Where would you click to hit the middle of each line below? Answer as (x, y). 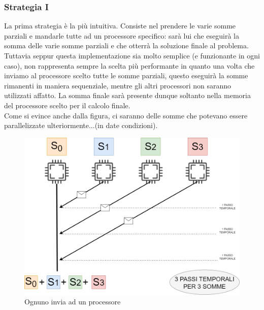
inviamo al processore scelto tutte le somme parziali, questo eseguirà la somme (126, 75)
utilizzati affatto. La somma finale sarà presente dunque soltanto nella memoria (127, 95)
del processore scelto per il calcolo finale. (67, 105)
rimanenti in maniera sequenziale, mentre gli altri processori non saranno (118, 85)
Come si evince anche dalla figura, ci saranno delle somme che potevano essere (126, 115)
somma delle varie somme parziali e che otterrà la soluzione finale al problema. (126, 45)
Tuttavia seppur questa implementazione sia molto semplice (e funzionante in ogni (132, 55)
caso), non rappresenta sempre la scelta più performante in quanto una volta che (129, 65)
